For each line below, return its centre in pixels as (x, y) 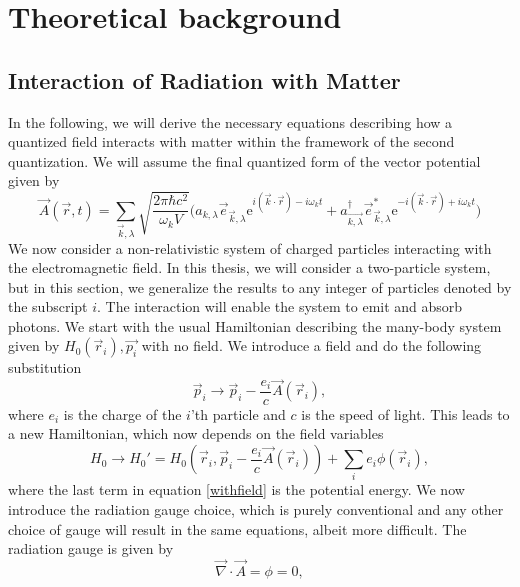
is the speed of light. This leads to (405, 413)
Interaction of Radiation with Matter (204, 79)
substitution (45, 367)
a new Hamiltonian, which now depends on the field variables (196, 433)
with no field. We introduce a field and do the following (311, 345)
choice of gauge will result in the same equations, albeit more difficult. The (237, 528)
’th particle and (238, 413)
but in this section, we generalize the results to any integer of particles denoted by (260, 286)
